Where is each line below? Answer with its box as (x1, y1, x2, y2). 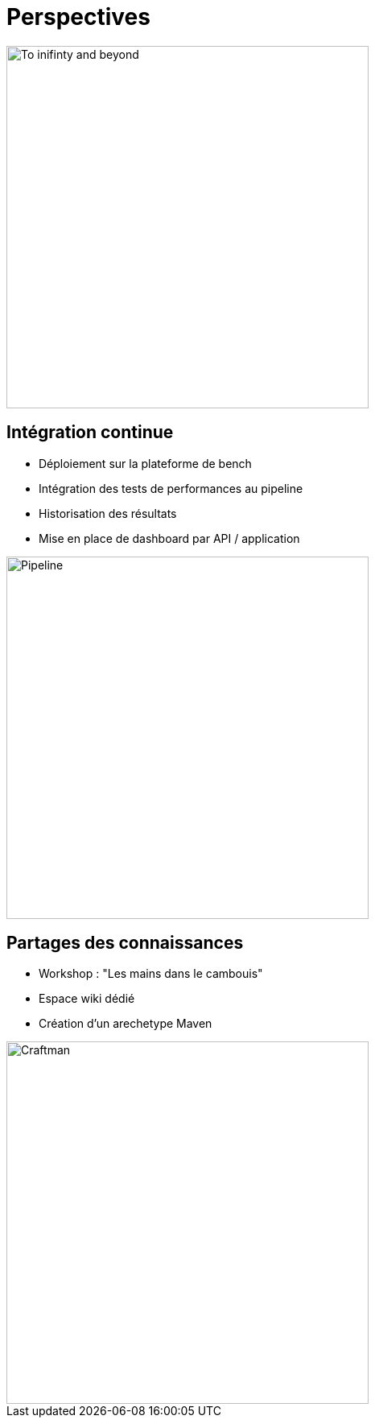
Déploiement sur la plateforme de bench (39, 456, 252, 470)
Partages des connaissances (6, 933, 244, 954)
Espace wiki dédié (39, 991, 135, 1006)
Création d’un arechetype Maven (39, 1016, 212, 1031)
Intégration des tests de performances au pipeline (39, 481, 303, 495)
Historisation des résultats (39, 506, 177, 520)
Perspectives (6, 3, 150, 31)
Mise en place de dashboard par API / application (39, 531, 300, 545)
